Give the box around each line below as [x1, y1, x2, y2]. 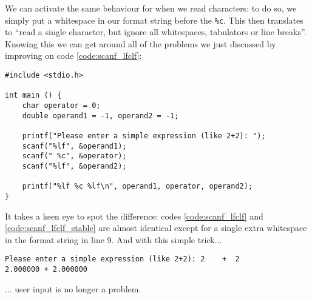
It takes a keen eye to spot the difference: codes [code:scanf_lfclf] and [5, 209, 263, 222]
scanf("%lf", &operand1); [22, 141, 127, 150]
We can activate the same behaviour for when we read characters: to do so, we [5, 2, 297, 14]
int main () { [5, 91, 62, 100]
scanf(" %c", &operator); [22, 152, 127, 161]
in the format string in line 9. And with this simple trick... [5, 233, 222, 246]
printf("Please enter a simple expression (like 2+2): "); [22, 131, 266, 140]
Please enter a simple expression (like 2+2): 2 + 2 [5, 255, 240, 264]
